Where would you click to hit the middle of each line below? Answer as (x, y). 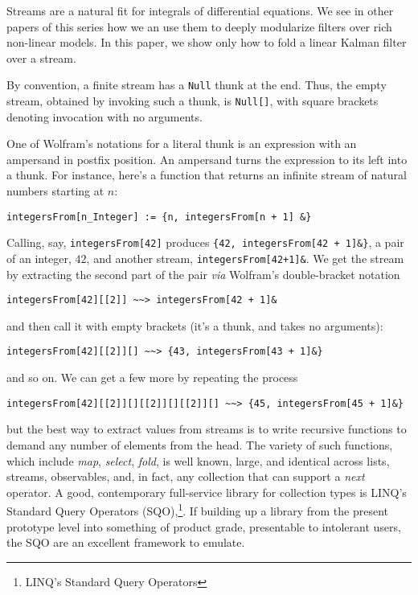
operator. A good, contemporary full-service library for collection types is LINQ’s (207, 492)
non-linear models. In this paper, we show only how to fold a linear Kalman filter (207, 42)
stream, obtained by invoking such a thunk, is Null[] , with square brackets (193, 101)
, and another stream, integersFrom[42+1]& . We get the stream (245, 258)
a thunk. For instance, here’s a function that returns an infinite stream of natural (207, 175)
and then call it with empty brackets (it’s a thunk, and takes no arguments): (195, 325)
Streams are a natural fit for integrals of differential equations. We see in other (200, 10)
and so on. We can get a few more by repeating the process (152, 378)
